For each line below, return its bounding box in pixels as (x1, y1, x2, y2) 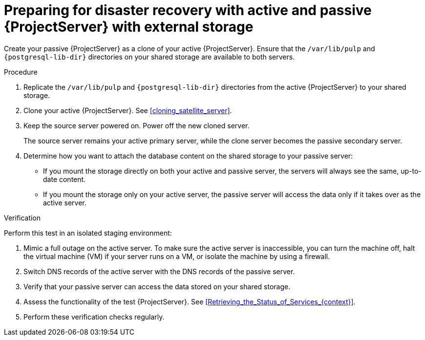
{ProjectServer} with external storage (4, 19, 254, 35)
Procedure (4, 67, 38, 76)
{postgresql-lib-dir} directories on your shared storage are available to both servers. (4, 52, 295, 61)
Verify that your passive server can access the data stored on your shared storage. (23, 282, 291, 291)
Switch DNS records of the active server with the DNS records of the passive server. (23, 267, 295, 276)
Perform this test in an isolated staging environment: (4, 228, 172, 237)
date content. (43, 175, 86, 183)
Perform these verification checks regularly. (23, 312, 165, 321)
